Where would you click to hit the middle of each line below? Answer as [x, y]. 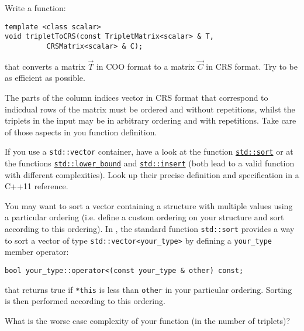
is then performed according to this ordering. [85, 301]
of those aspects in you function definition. [81, 132]
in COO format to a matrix [146, 66]
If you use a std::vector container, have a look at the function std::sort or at [149, 151]
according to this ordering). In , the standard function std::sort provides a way [150, 229]
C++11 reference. [37, 186]
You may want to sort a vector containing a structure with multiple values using [149, 205]
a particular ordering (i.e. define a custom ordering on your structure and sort [144, 217]
